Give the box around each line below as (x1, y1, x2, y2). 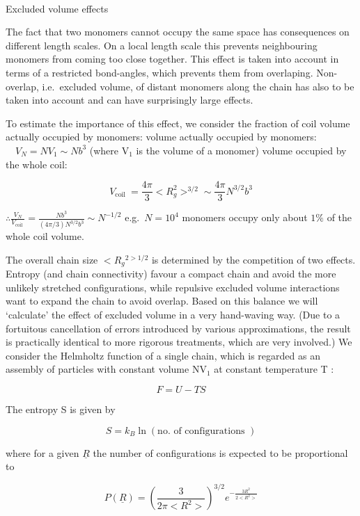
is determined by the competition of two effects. (151, 252, 356, 266)
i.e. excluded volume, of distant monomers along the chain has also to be (42, 79, 354, 93)
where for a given (6, 445, 79, 460)
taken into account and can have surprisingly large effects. (6, 92, 253, 107)
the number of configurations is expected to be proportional (93, 445, 348, 460)
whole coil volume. (6, 229, 84, 243)
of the (327, 210, 352, 225)
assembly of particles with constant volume (6, 362, 189, 376)
